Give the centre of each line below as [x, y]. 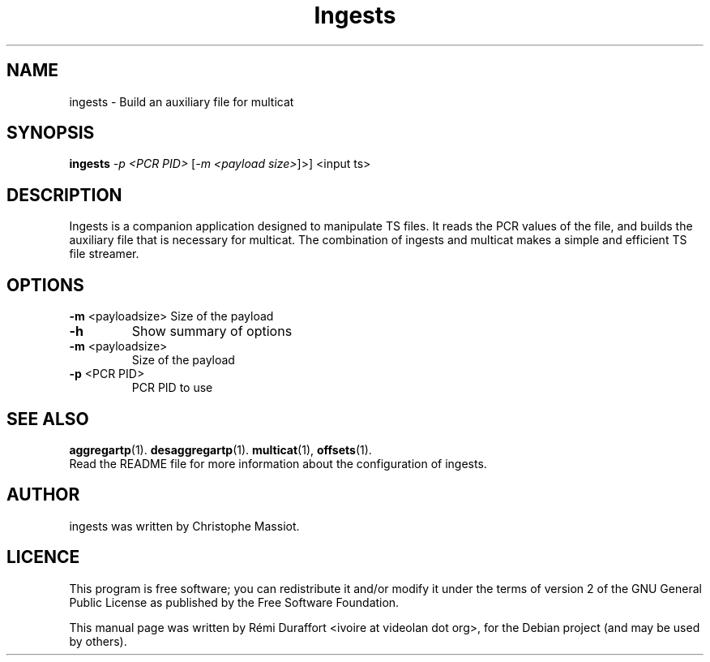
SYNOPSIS [51, 133]
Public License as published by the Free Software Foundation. [234, 602]
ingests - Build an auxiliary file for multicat [182, 101]
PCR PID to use [172, 388]
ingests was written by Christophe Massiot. [184, 526]
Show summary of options [212, 331]
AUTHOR [43, 495]
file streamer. [104, 254]
